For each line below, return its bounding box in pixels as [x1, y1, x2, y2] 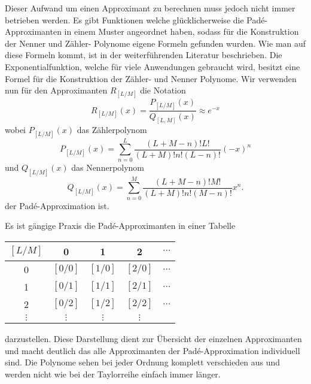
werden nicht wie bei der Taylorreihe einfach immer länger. [5, 367, 221, 380]
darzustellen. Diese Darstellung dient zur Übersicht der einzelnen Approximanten [5, 332, 302, 344]
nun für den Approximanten [5, 84, 108, 96]
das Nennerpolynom [71, 161, 145, 173]
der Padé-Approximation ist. [5, 199, 109, 211]
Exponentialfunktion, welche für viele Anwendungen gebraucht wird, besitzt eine [5, 60, 300, 72]
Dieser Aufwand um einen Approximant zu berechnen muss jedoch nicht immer [5, 2, 295, 14]
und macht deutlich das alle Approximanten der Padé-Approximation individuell [5, 344, 300, 356]
